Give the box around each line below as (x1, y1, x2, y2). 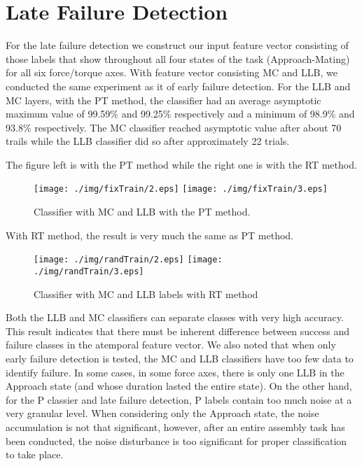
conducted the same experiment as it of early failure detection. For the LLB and (6, 78, 351, 93)
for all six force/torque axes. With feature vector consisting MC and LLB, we (6, 65, 337, 80)
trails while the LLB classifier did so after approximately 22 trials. (6, 134, 290, 148)
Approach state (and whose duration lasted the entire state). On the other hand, (6, 379, 352, 393)
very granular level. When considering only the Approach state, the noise (6, 406, 319, 421)
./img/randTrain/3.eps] (34, 266, 144, 276)
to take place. (6, 447, 64, 462)
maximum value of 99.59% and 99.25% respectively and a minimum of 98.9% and (6, 106, 355, 121)
